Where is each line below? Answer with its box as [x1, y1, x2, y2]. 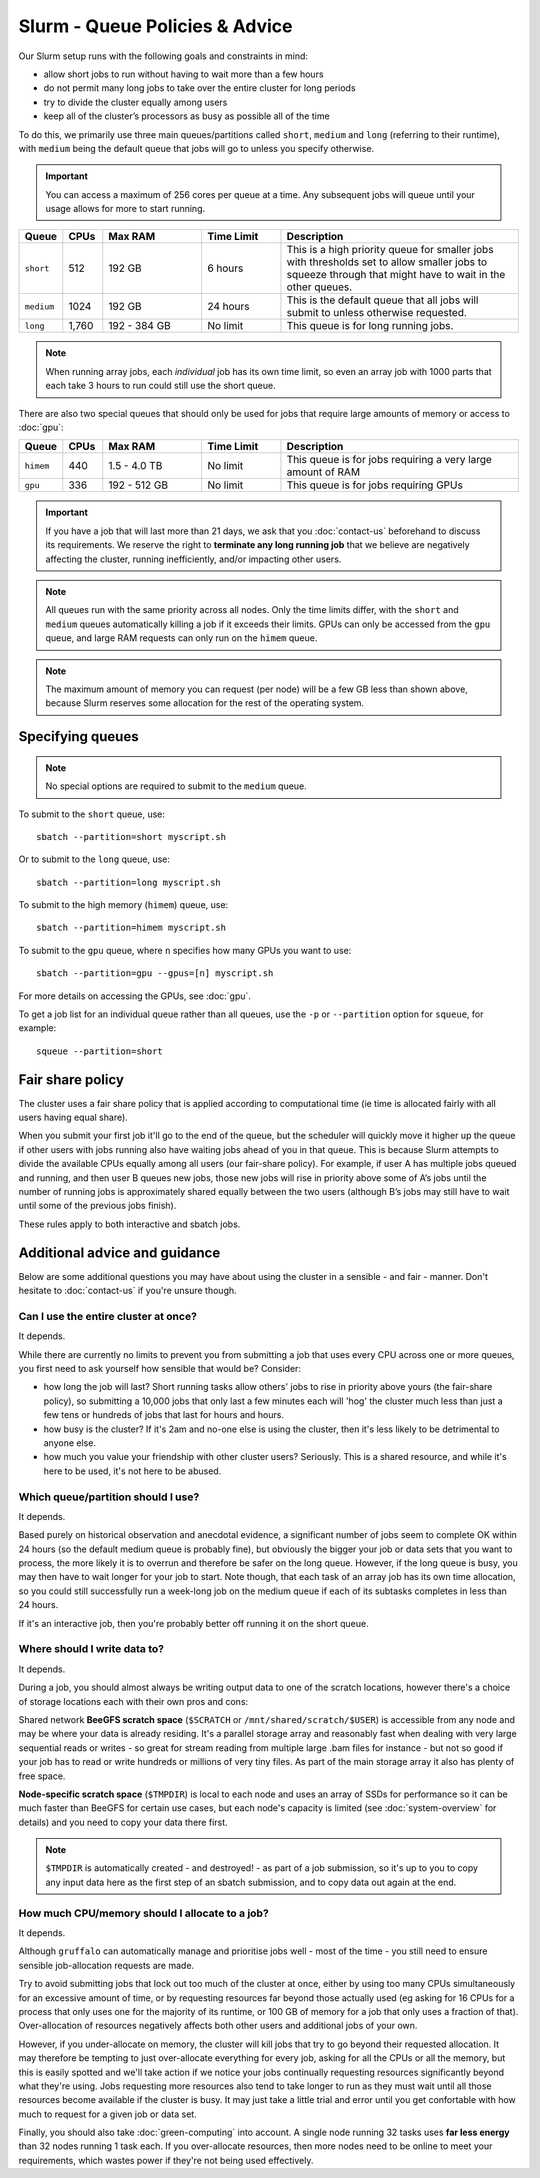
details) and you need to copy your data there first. [18, 1816, 229, 1828]
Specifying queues [18, 728, 139, 745]
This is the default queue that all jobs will [286, 293, 479, 307]
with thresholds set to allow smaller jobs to [286, 255, 488, 269]
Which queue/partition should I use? [18, 1490, 200, 1504]
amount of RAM [286, 465, 360, 479]
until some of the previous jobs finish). [18, 1200, 177, 1212]
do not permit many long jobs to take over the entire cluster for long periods [43, 82, 356, 94]
